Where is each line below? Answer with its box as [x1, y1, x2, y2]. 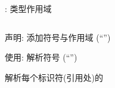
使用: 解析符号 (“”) [5, 51, 77, 63]
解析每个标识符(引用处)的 [5, 71, 103, 83]
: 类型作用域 [5, 2, 52, 14]
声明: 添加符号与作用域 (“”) [5, 31, 111, 43]
